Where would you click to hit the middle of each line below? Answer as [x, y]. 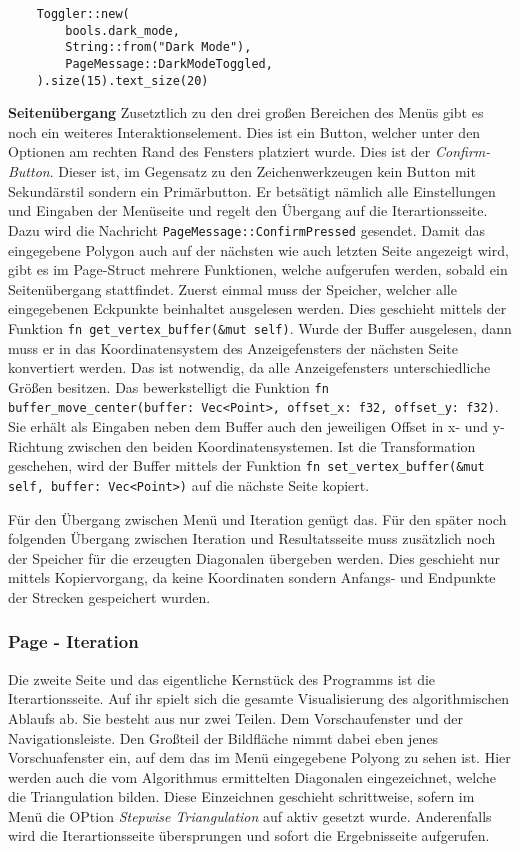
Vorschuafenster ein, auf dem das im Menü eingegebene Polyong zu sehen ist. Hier [259, 757]
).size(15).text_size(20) [122, 80]
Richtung [36, 445]
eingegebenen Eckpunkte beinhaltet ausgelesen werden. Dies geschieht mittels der [257, 308]
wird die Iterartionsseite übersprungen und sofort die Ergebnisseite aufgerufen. [249, 835]
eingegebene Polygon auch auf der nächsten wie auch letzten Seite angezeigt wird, [258, 249]
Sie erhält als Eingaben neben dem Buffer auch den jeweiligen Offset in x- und [248, 426]
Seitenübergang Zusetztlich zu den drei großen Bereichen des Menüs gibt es [246, 112]
